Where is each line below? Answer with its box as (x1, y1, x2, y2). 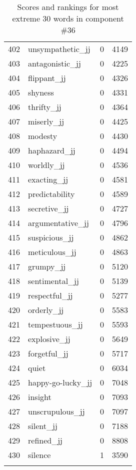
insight (28, 391, 51, 402)
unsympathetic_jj (28, 43, 90, 54)
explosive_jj (28, 333, 70, 344)
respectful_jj (28, 289, 73, 301)
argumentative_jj (28, 217, 89, 228)
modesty (28, 130, 57, 141)
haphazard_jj (28, 144, 75, 156)
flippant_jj (28, 72, 66, 83)
